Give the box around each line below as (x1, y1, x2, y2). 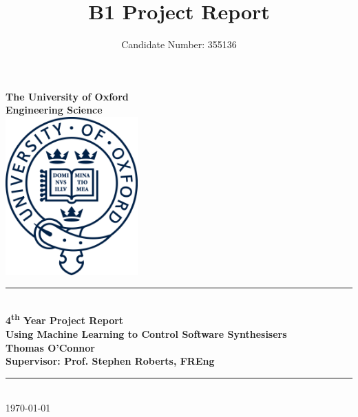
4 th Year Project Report (6, 311, 124, 328)
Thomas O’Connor (6, 340, 95, 354)
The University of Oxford (6, 89, 129, 103)
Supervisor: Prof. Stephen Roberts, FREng (6, 354, 215, 368)
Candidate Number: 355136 (121, 37, 237, 52)
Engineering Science (6, 103, 103, 117)
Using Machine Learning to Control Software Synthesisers (6, 327, 287, 341)
